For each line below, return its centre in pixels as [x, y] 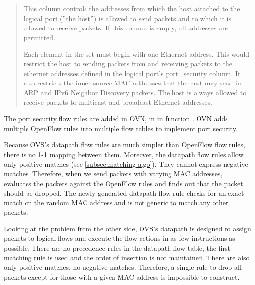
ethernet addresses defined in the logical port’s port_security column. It [132, 73]
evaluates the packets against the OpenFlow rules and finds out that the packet [124, 183]
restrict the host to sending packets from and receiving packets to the [128, 63]
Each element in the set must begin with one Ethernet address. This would [136, 54]
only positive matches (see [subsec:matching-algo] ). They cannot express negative [126, 164]
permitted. [39, 37]
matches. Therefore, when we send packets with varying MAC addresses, [113, 173]
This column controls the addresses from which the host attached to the [132, 8]
